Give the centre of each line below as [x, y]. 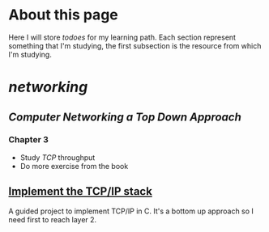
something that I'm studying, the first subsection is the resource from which [135, 45]
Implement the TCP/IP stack [80, 192]
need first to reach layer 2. [53, 219]
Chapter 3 [28, 140]
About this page [64, 15]
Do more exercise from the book [74, 166]
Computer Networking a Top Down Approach [125, 117]
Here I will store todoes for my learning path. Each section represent [122, 37]
